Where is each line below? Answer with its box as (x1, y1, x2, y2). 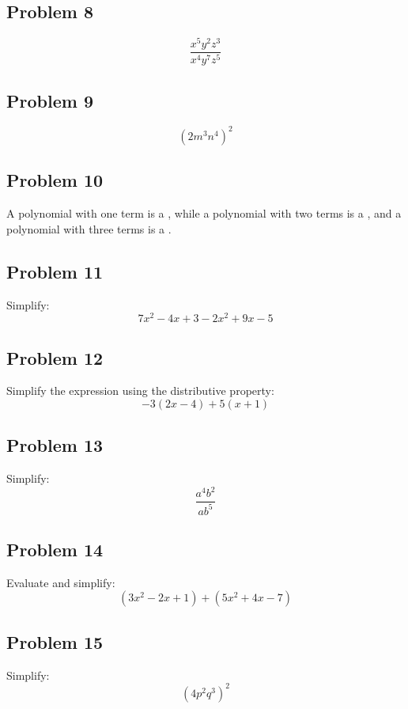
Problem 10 (6, 168, 104, 192)
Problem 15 (6, 629, 104, 654)
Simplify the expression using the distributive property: (6, 382, 274, 399)
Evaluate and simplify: (6, 574, 115, 590)
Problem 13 (6, 433, 104, 457)
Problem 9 (6, 88, 93, 112)
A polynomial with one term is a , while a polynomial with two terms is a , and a (6, 205, 402, 222)
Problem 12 (6, 345, 104, 370)
